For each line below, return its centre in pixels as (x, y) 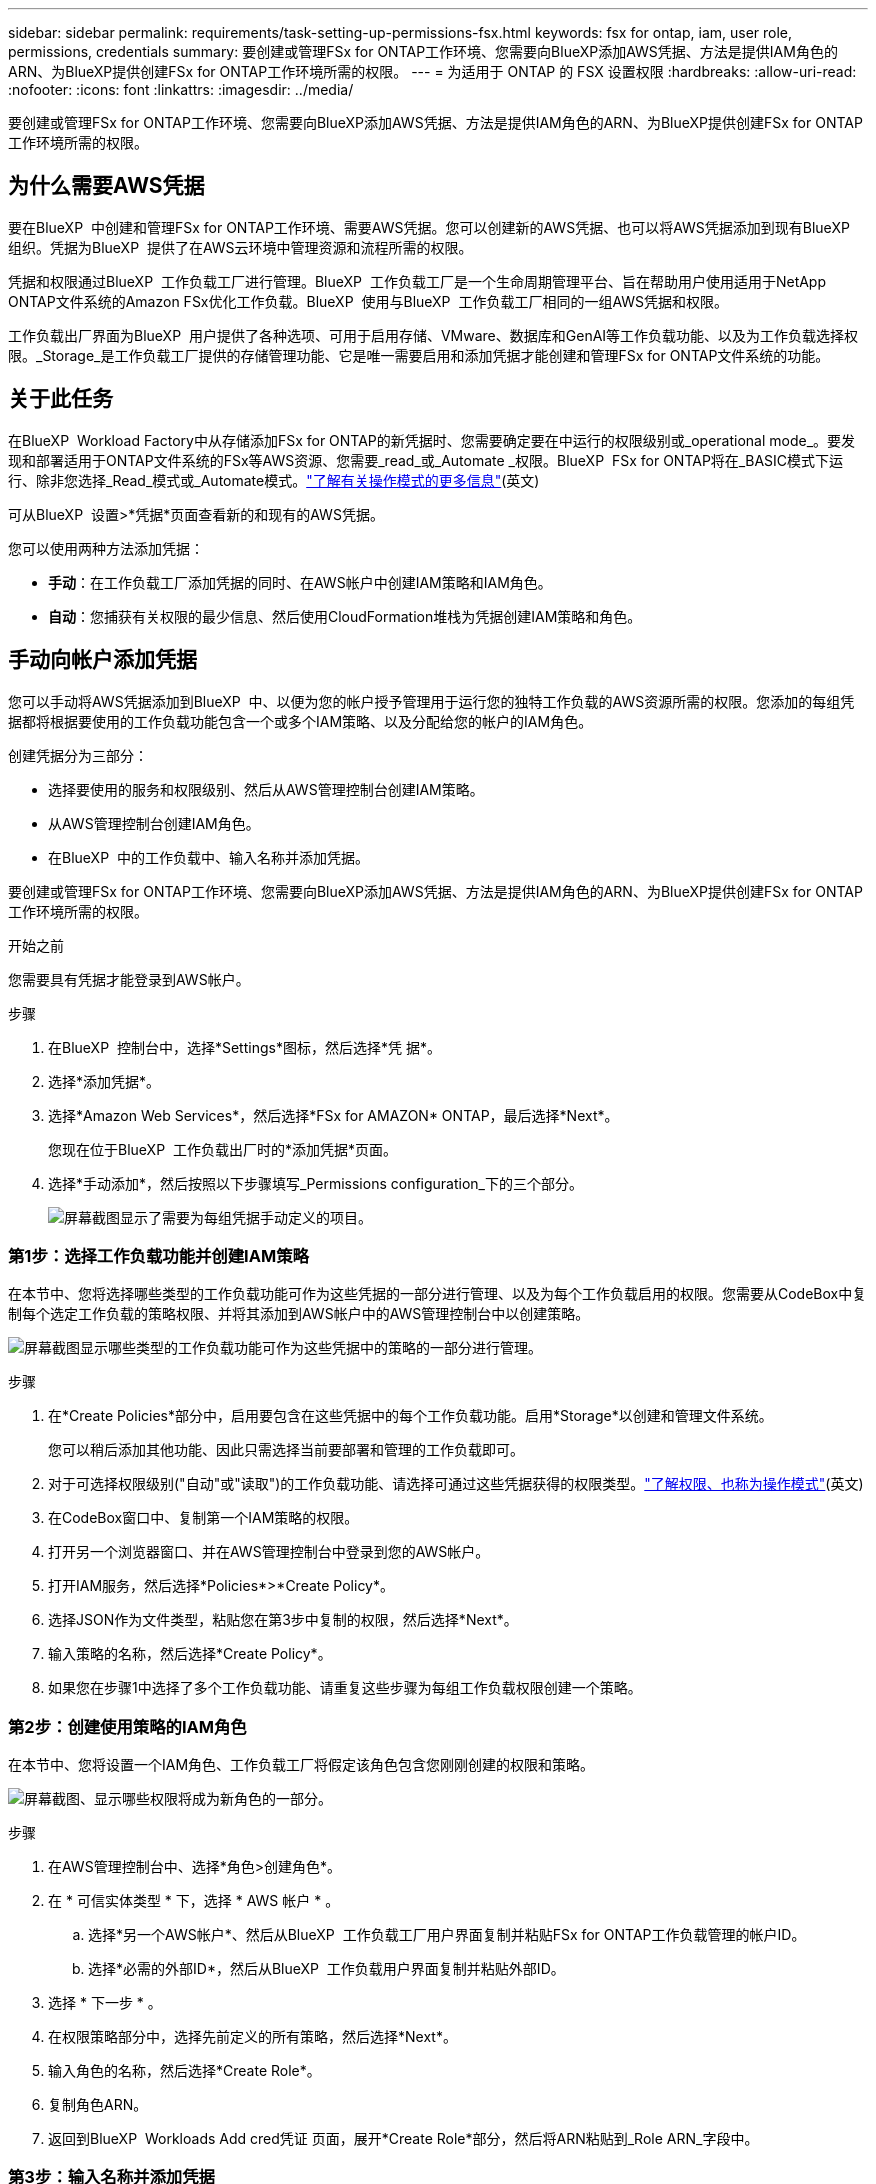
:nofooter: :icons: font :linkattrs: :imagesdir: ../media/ (181, 89)
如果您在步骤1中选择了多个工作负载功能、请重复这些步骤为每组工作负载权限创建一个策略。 (345, 1688)
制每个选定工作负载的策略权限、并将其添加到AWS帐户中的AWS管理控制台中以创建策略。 (299, 1314)
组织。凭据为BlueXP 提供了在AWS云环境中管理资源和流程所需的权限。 (240, 247)
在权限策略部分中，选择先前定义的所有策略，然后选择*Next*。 (252, 2037)
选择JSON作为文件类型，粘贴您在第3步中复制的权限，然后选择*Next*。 (283, 1620)
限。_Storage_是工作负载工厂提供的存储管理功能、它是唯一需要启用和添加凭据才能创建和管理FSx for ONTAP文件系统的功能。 (419, 355)
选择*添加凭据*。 (104, 1081)
